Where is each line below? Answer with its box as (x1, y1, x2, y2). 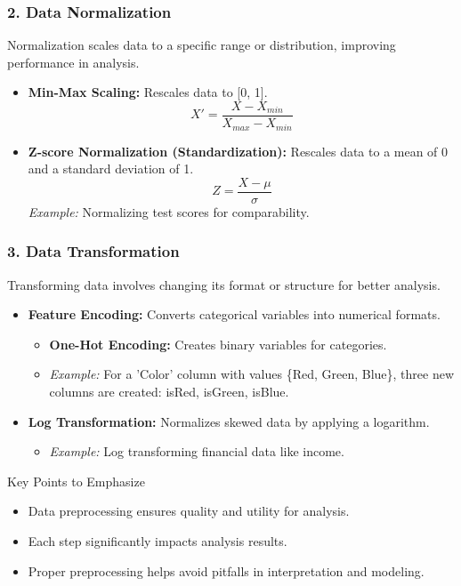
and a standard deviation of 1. (28, 159, 194, 178)
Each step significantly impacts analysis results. (28, 531, 287, 550)
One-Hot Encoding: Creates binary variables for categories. (49, 334, 387, 353)
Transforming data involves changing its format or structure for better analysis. (7, 275, 441, 293)
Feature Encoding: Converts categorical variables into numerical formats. (28, 305, 441, 324)
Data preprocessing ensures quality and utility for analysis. (28, 502, 350, 520)
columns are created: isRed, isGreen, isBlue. (49, 381, 289, 400)
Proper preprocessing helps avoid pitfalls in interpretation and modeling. (28, 561, 425, 580)
